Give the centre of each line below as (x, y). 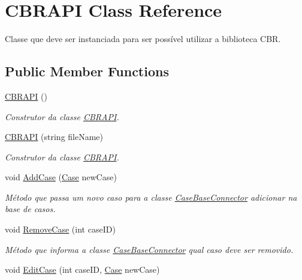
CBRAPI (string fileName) (54, 137)
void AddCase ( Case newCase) (61, 177)
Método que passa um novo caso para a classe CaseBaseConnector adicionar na (151, 197)
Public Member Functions (87, 71)
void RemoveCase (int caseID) (60, 229)
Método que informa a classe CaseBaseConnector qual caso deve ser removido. (149, 249)
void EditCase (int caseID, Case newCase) (82, 269)
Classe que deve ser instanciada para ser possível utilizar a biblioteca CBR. (143, 39)
